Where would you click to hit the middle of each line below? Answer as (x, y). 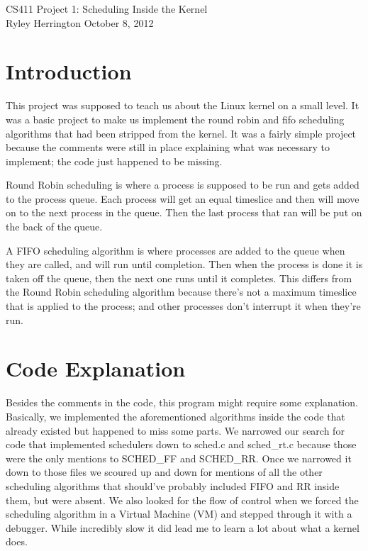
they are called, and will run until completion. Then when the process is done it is (184, 264)
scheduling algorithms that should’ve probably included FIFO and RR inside (173, 485)
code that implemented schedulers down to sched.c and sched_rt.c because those (181, 444)
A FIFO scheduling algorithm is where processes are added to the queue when (175, 250)
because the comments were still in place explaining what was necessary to (168, 147)
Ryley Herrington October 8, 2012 (80, 22)
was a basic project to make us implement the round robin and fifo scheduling (175, 119)
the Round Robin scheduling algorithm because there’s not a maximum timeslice (181, 292)
